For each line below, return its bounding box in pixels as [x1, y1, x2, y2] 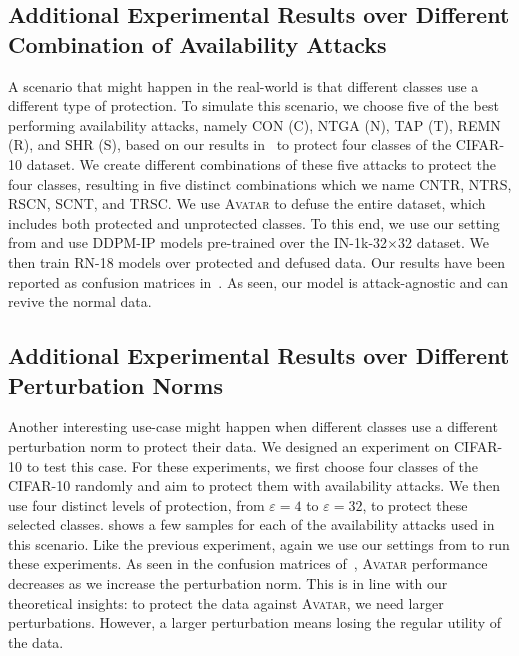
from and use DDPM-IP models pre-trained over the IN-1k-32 [8, 232, 388, 253]
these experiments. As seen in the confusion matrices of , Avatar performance [8, 553, 488, 574]
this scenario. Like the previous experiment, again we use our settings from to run [8, 533, 510, 554]
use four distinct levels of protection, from [8, 494, 265, 515]
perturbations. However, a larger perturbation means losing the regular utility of [8, 612, 501, 633]
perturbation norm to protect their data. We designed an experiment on [8, 435, 450, 456]
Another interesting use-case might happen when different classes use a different [8, 416, 498, 437]
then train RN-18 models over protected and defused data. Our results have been [8, 251, 505, 272]
